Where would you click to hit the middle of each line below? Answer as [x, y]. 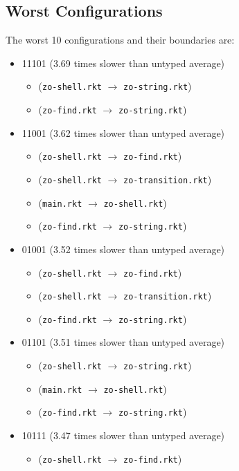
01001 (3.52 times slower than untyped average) [123, 249]
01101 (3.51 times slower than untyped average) [123, 342]
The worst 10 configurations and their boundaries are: [120, 40]
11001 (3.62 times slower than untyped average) [123, 132]
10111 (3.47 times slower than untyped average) [123, 435]
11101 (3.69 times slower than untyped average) [123, 63]
